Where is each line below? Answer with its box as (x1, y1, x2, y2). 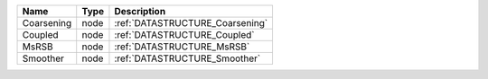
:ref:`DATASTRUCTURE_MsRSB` (114, 40, 250, 53)
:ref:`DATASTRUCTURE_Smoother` (114, 52, 261, 65)
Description (114, 5, 166, 17)
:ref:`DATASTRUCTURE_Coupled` (114, 29, 255, 40)
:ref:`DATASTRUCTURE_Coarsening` (114, 17, 268, 29)
